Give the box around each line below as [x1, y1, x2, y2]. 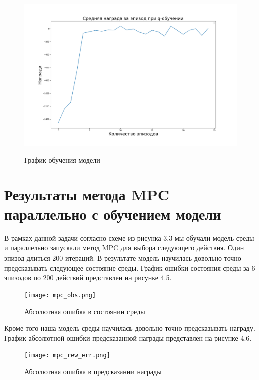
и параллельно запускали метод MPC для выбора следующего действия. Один [4, 242, 244, 253]
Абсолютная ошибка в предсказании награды [24, 366, 162, 376]
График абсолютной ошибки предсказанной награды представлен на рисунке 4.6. [4, 332, 252, 343]
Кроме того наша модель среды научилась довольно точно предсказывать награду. [4, 323, 255, 333]
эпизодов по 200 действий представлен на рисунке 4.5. [4, 272, 172, 283]
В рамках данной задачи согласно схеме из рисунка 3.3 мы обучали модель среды [4, 232, 254, 243]
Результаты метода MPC [4, 184, 170, 204]
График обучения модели [24, 154, 100, 165]
